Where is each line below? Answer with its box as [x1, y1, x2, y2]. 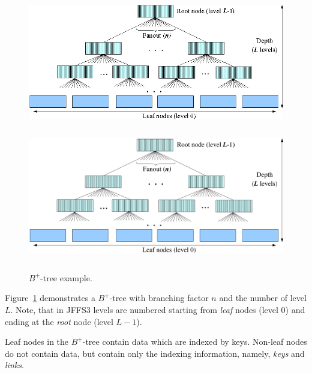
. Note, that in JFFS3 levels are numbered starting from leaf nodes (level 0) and [10, 303, 305, 315]
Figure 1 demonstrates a [5, 291, 95, 304]
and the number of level [219, 291, 307, 304]
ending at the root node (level [5, 315, 113, 327]
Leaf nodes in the [5, 335, 69, 348]
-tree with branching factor [109, 291, 209, 304]
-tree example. [40, 271, 92, 284]
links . [5, 359, 24, 371]
